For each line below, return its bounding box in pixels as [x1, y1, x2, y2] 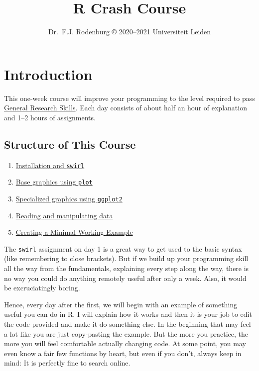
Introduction [4, 64, 93, 84]
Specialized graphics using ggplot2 [15, 193, 123, 203]
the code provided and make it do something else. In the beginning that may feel [4, 319, 251, 329]
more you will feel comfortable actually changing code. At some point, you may [4, 338, 246, 349]
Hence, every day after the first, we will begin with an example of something [4, 299, 238, 309]
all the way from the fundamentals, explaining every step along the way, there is [4, 263, 249, 274]
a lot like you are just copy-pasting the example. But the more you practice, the [4, 328, 249, 339]
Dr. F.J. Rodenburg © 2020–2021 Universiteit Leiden [48, 26, 211, 37]
